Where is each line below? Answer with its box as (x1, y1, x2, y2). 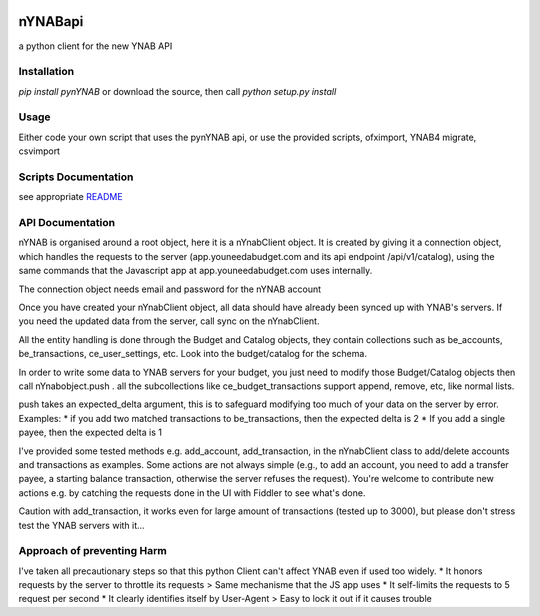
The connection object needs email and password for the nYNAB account (18, 283, 322, 295)
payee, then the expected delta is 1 (18, 426, 162, 439)
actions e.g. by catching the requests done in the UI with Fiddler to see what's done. (18, 486, 366, 499)
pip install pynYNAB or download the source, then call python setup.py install (18, 85, 337, 97)
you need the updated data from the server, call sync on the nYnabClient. (18, 315, 320, 327)
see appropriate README (18, 191, 124, 203)
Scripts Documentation (18, 170, 134, 184)
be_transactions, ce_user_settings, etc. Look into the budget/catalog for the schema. (18, 348, 367, 360)
